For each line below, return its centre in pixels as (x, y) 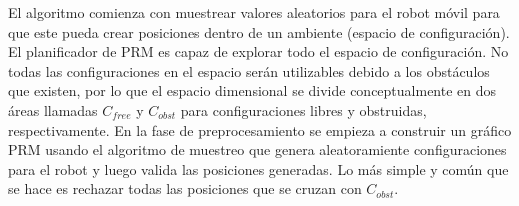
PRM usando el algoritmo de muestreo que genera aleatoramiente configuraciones (257, 149)
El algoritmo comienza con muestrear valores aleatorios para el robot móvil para (254, 12)
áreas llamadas (53, 109)
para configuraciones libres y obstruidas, (303, 109)
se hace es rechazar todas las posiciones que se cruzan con (185, 188)
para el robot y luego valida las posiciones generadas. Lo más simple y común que (258, 168)
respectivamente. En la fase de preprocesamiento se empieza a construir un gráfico (260, 129)
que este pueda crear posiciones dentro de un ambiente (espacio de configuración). (259, 31)
